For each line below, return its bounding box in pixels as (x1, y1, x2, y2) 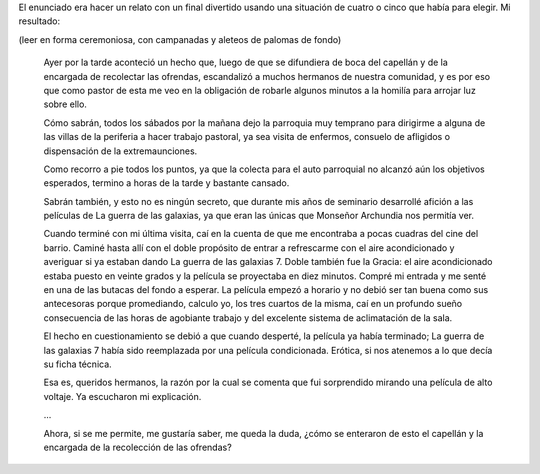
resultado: (18, 15, 60, 27)
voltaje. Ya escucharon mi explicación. (43, 390, 202, 402)
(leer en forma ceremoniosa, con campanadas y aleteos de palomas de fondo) (18, 33, 342, 45)
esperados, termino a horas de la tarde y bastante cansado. (43, 177, 290, 189)
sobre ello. (43, 98, 87, 110)
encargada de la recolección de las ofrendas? (43, 441, 232, 453)
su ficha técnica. (43, 358, 112, 370)
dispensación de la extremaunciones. (43, 145, 198, 157)
